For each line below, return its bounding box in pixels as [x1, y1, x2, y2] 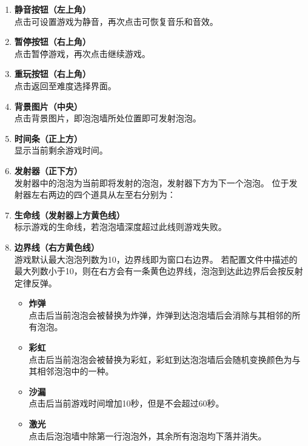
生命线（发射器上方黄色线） [14, 208, 125, 221]
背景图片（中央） [14, 100, 82, 112]
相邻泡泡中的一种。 [37, 365, 114, 377]
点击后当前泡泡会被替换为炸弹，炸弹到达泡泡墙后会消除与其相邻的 [28, 308, 292, 321]
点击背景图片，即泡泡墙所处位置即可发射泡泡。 [14, 112, 201, 124]
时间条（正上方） [14, 132, 82, 144]
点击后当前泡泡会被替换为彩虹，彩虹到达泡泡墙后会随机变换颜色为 [28, 353, 292, 365]
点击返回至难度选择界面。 [14, 79, 116, 92]
